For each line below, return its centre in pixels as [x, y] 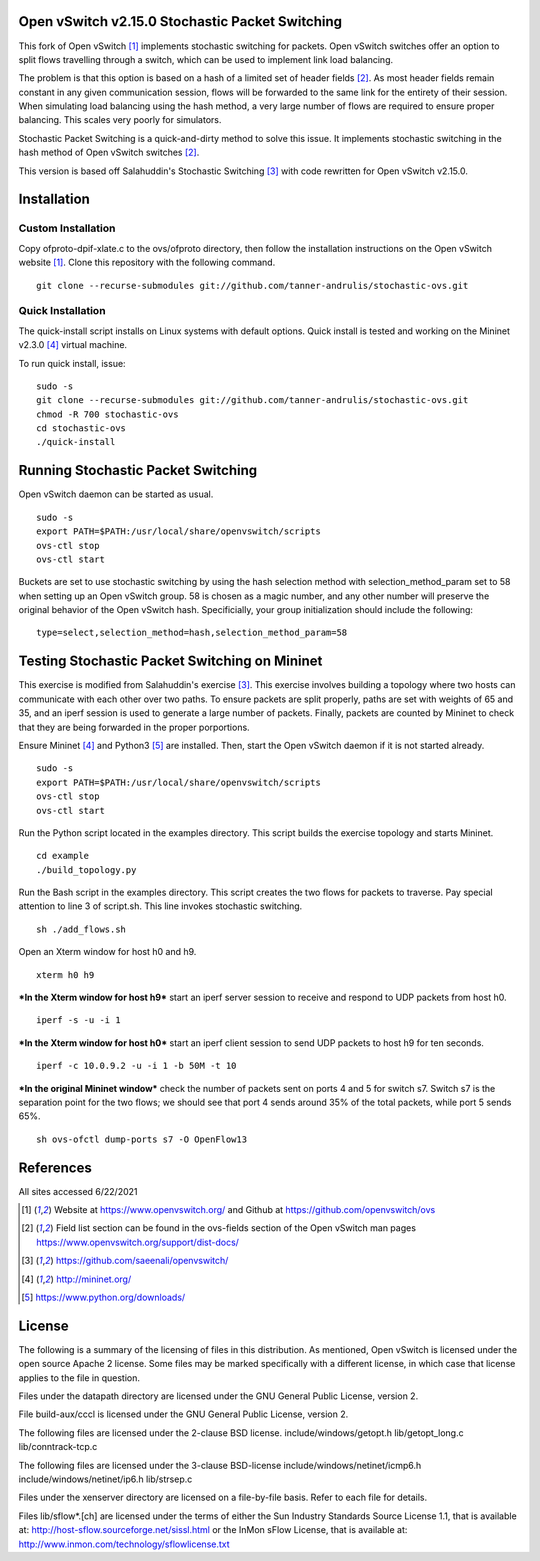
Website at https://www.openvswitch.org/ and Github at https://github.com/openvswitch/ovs [244, 1210]
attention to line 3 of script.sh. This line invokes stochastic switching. [160, 906]
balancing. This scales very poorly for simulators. [120, 120]
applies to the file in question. [79, 1377]
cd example [63, 856]
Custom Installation [67, 228]
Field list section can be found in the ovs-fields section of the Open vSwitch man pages [236, 1228]
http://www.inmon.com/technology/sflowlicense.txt [124, 1544]
